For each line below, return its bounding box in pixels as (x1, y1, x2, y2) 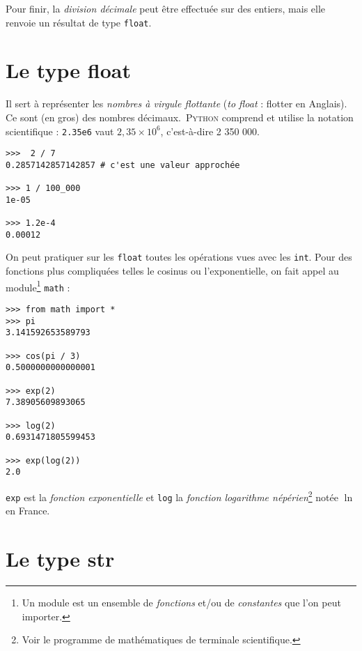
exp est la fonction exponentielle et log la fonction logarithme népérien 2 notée (6, 487, 338, 504)
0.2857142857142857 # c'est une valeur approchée (6, 160, 240, 170)
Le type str (6, 544, 115, 572)
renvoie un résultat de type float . (6, 15, 152, 29)
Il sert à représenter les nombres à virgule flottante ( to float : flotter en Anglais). (6, 96, 347, 111)
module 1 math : (6, 277, 70, 294)
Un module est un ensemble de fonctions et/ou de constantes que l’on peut (22, 595, 341, 609)
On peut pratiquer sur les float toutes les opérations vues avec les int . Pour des (6, 250, 352, 264)
